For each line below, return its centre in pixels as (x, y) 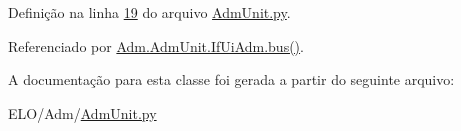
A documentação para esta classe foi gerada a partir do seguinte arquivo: (231, 79)
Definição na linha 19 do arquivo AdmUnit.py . (149, 12)
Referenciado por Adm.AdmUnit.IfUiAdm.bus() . (156, 45)
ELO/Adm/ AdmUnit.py (82, 112)
